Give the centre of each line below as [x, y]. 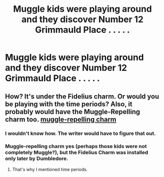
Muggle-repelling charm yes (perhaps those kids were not [76, 147]
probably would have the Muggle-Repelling [73, 112]
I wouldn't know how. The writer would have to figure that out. [81, 133]
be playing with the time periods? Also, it [69, 104]
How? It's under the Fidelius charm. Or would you [82, 96]
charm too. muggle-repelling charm [61, 119]
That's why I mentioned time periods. [50, 169]
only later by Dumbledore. [37, 159]
